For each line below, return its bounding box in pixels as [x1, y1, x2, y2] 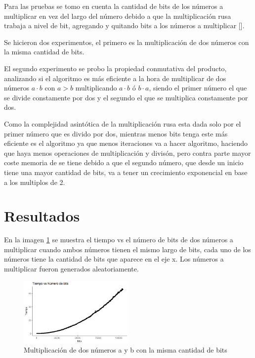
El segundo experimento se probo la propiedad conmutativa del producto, [4, 63, 227, 73]
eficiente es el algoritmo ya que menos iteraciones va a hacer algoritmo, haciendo [4, 138, 248, 148]
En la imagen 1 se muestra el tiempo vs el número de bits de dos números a [4, 234, 233, 245]
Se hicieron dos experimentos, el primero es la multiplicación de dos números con [4, 37, 249, 47]
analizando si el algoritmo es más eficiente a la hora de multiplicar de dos [4, 73, 226, 83]
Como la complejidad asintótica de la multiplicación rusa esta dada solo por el [4, 118, 241, 129]
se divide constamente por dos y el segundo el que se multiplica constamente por [4, 92, 248, 102]
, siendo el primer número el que [149, 83, 247, 93]
